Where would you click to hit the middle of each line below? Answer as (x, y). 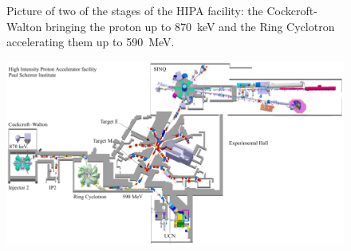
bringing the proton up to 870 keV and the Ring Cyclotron (190, 26)
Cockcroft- (292, 10)
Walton (24, 26)
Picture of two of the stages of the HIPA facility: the (135, 10)
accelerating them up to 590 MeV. (91, 42)
